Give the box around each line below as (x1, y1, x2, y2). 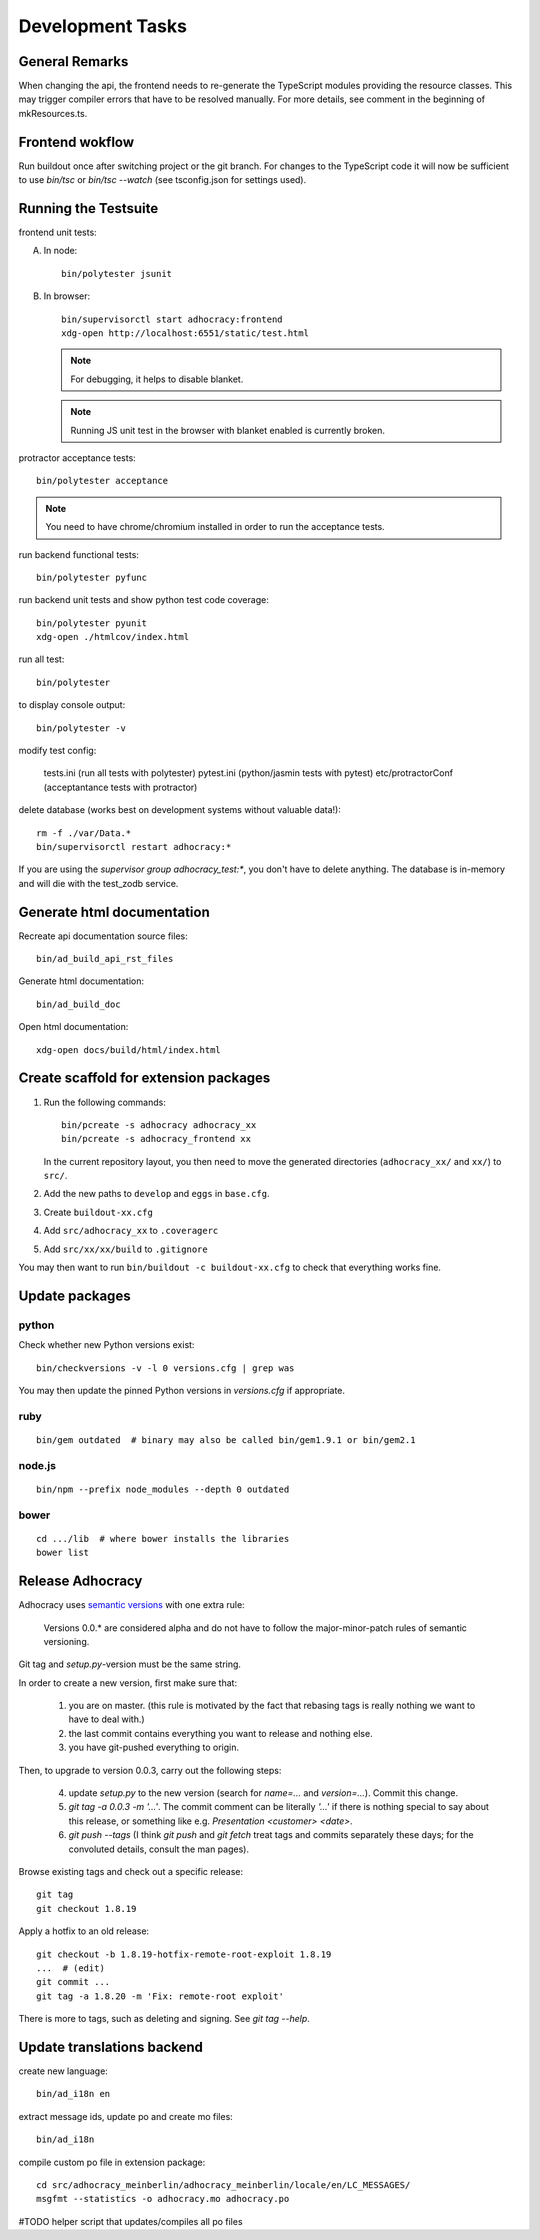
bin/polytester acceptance (36, 475, 169, 487)
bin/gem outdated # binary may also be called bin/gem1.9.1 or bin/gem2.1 (36, 1434, 416, 1445)
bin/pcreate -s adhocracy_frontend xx (61, 1133, 252, 1145)
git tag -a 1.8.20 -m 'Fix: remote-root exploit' (36, 1990, 285, 2002)
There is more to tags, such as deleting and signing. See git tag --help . (18, 2013, 310, 2025)
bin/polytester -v (36, 722, 127, 734)
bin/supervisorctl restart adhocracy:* (36, 841, 232, 852)
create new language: (18, 2065, 109, 2077)
